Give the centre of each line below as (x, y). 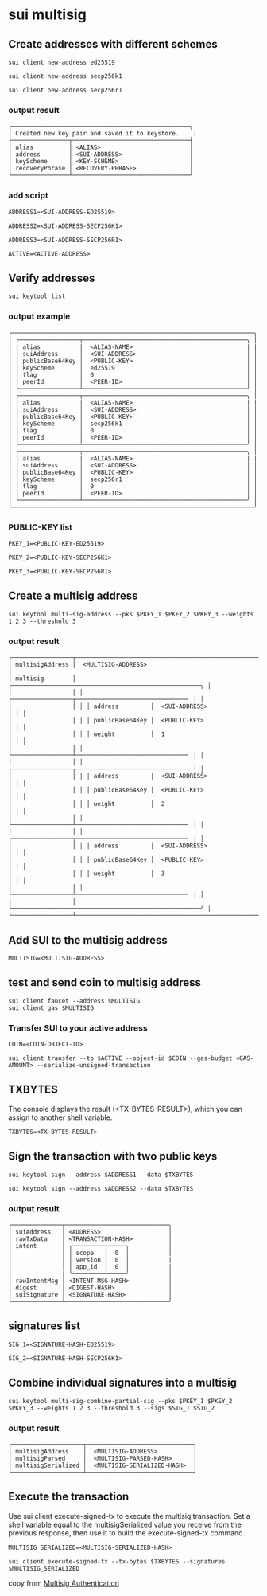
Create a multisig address (73, 596)
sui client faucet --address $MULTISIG (74, 1001)
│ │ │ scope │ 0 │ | (90, 1253)
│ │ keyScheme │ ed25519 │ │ (133, 368)
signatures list (44, 1326)
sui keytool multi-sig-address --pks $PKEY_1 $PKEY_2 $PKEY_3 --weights (131, 614)
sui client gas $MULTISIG (51, 1008)
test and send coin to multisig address (104, 982)
